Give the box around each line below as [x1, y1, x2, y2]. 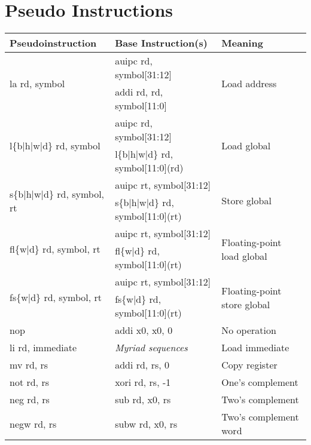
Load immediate [221, 340, 289, 355]
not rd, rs [10, 375, 49, 389]
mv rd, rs [10, 358, 48, 372]
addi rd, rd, [115, 85, 163, 99]
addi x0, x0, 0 [115, 323, 173, 337]
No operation [221, 323, 276, 337]
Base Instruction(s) [115, 36, 208, 50]
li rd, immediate [10, 340, 77, 355]
